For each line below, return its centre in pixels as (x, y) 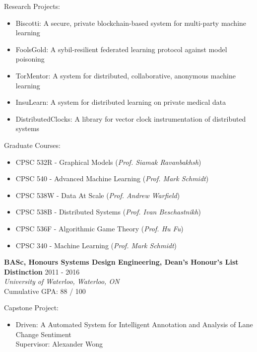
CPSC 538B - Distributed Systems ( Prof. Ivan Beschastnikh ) (108, 212)
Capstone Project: (31, 308)
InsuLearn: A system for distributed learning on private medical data (121, 102)
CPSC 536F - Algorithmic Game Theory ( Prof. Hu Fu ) (99, 228)
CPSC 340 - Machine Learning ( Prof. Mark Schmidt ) (96, 245)
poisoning (30, 59)
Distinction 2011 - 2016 (42, 271)
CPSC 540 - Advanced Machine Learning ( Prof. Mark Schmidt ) (112, 178)
